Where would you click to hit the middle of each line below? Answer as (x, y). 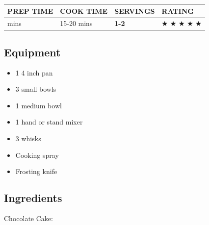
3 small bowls (36, 89)
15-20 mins (76, 23)
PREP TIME (30, 11)
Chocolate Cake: (28, 218)
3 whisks (28, 138)
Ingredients (33, 198)
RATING (178, 11)
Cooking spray (37, 155)
